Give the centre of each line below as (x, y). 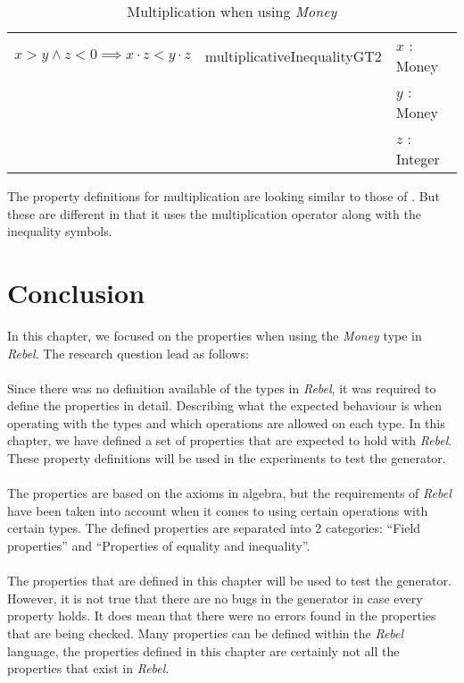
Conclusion (76, 292)
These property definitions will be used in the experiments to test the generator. (227, 458)
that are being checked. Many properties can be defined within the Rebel (206, 633)
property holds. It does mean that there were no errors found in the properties (222, 616)
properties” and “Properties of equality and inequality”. (159, 546)
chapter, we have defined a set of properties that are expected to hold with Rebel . (230, 440)
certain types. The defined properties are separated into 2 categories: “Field (214, 528)
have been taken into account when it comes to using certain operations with (218, 510)
